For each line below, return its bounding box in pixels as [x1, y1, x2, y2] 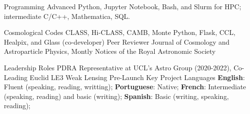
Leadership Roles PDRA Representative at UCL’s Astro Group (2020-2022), [4, 62, 232, 72]
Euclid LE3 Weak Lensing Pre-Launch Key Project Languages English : [30, 72, 245, 82]
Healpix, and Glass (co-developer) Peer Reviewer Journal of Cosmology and [4, 36, 230, 47]
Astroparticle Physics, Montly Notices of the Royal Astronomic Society [4, 46, 216, 56]
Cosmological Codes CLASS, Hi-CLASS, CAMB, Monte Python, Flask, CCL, [4, 27, 235, 37]
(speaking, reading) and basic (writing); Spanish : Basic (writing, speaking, [4, 91, 229, 101]
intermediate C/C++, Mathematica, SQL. [4, 11, 130, 21]
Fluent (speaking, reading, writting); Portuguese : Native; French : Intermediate [4, 81, 246, 92]
